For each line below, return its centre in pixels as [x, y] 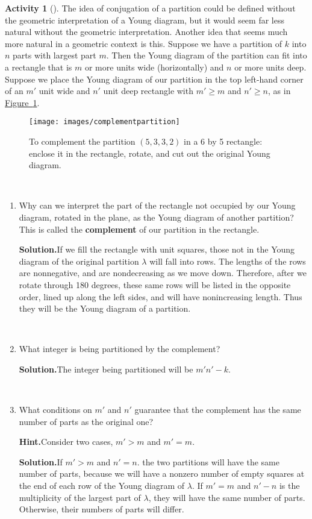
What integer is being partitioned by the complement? [120, 349]
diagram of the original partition [79, 261]
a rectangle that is [39, 67]
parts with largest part [55, 55]
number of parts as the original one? [86, 421]
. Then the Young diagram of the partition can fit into [207, 55]
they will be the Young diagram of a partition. [105, 308]
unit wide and [64, 91]
